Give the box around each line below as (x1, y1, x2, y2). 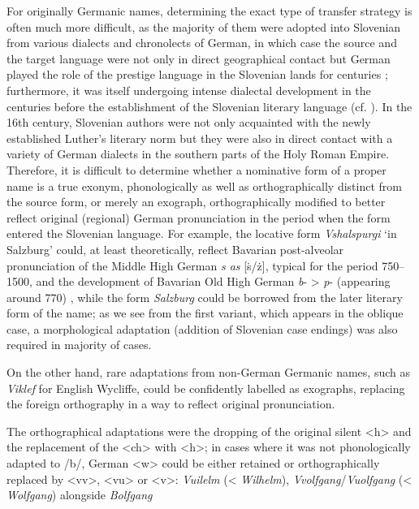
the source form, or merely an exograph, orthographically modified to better (6, 193, 386, 210)
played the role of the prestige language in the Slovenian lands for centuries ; (6, 66, 388, 83)
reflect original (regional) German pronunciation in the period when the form (6, 209, 391, 226)
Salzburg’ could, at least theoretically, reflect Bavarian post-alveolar (6, 240, 344, 257)
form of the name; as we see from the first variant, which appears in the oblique (6, 304, 404, 321)
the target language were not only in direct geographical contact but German (6, 50, 391, 67)
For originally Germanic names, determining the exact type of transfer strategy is (6, 2, 413, 19)
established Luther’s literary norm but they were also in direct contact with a (6, 129, 393, 146)
